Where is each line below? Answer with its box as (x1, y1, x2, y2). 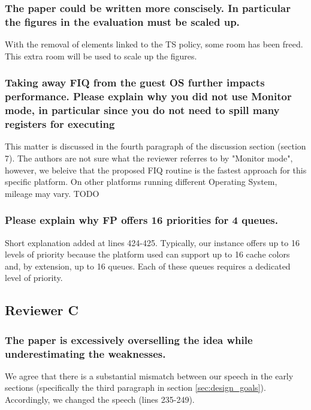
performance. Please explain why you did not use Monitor (5, 89, 292, 104)
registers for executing (5, 116, 115, 131)
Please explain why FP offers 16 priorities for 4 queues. (5, 213, 278, 228)
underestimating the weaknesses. (5, 346, 166, 361)
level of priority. (5, 271, 63, 284)
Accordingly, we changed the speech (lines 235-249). (5, 393, 195, 405)
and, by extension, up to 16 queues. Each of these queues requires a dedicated (5, 259, 291, 272)
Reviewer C (5, 301, 78, 319)
